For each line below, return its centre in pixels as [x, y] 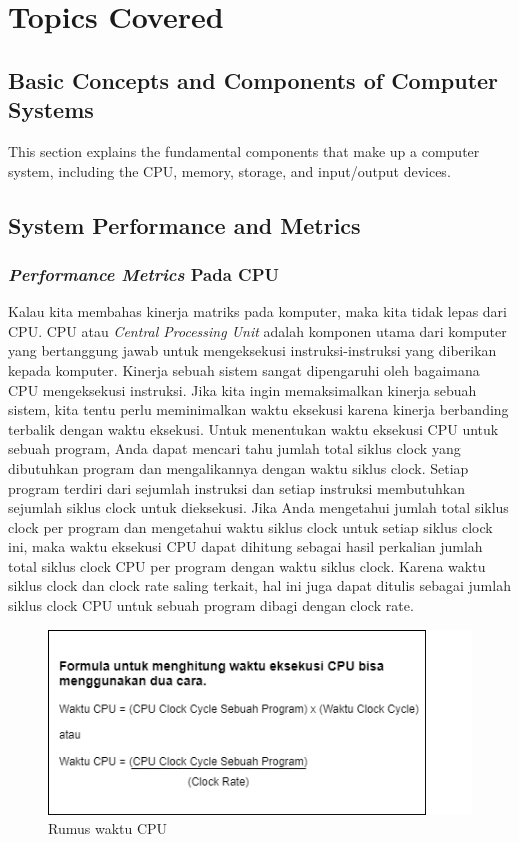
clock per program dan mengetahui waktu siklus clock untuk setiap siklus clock [250, 526]
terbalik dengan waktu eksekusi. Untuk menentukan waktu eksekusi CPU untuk [253, 428]
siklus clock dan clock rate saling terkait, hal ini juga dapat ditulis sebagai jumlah [259, 585]
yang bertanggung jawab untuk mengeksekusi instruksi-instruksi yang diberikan [252, 350]
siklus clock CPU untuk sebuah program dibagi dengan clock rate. [211, 605]
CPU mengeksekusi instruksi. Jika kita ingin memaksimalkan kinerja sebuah [242, 389]
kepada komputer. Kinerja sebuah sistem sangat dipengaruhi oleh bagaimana [244, 369]
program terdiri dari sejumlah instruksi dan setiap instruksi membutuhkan [236, 487]
